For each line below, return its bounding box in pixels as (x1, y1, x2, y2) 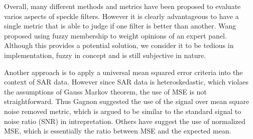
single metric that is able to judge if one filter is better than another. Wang (4, 20, 236, 31)
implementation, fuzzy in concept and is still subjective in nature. (4, 49, 206, 60)
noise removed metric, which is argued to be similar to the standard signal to (4, 105, 241, 116)
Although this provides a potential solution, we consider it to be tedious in (4, 40, 234, 50)
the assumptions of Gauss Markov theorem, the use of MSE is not (4, 86, 207, 96)
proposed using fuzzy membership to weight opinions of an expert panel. (4, 30, 227, 40)
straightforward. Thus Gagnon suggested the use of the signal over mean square (4, 96, 249, 106)
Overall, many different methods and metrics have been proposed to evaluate (4, 1, 241, 11)
